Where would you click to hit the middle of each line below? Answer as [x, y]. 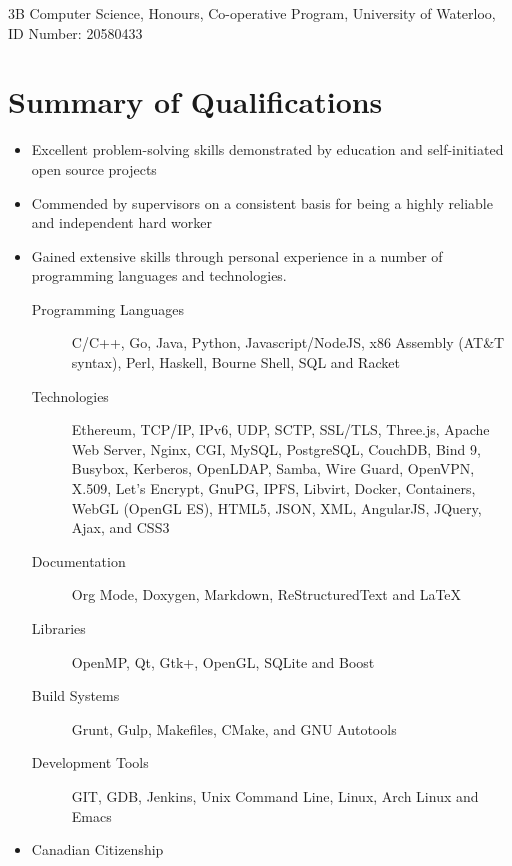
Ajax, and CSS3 [120, 527]
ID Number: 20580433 [75, 32]
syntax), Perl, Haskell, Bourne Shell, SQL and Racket [235, 362]
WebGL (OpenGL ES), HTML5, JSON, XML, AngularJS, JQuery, [276, 507]
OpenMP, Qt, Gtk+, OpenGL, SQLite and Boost [223, 661]
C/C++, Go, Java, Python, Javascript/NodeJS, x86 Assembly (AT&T [288, 342]
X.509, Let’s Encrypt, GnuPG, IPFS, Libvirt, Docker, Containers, [273, 488]
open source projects [94, 168]
